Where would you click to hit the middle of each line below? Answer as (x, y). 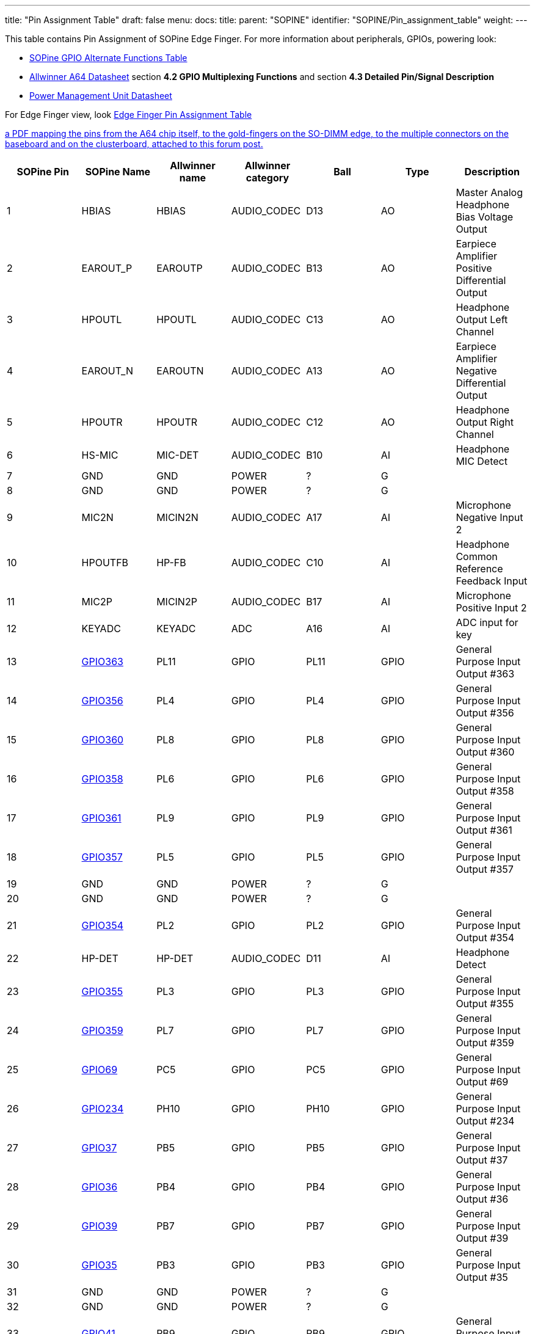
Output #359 (485, 1043)
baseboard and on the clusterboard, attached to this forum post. (134, 144)
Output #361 (484, 830)
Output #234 (485, 1121)
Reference (479, 569)
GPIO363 (102, 662)
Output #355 (485, 1004)
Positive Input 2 (491, 608)
